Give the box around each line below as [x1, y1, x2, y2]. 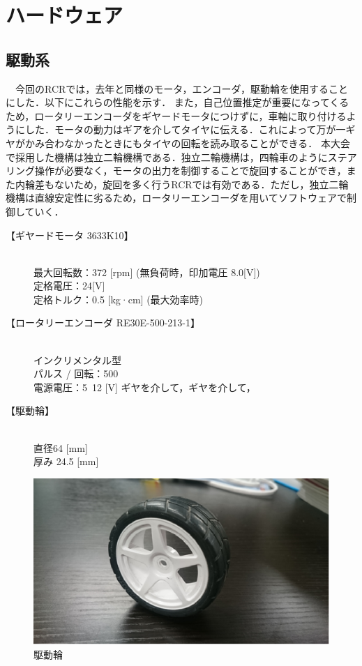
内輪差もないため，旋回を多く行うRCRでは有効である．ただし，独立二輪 [15, 176, 349, 191]
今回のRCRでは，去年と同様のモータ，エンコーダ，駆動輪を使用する [15, 81, 329, 96]
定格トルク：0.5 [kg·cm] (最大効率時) [33, 292, 204, 306]
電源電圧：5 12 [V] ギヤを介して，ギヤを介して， [33, 379, 256, 394]
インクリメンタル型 [33, 352, 121, 367]
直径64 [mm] [33, 440, 88, 455]
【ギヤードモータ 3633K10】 [6, 227, 134, 242]
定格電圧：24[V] [33, 278, 105, 293]
